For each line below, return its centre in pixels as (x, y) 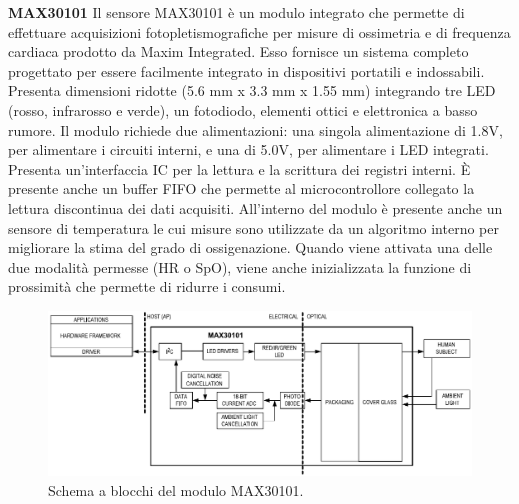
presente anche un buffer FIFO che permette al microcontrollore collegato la (241, 188)
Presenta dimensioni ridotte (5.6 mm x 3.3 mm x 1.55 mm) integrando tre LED (252, 90)
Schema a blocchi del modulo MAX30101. (176, 489)
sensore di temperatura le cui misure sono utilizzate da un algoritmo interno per (253, 227)
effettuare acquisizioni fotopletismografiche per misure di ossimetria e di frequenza (259, 31)
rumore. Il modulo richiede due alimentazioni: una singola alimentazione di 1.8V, (255, 129)
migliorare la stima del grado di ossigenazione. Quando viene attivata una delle (250, 247)
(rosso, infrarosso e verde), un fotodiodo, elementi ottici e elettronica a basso (243, 109)
